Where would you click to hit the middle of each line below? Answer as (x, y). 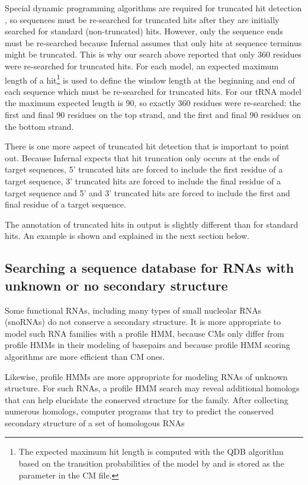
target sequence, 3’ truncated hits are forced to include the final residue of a (143, 181)
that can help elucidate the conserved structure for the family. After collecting (147, 399)
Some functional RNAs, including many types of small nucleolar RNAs (133, 310)
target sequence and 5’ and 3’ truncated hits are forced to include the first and (147, 192)
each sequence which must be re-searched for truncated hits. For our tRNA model (153, 91)
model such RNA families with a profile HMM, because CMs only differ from (145, 333)
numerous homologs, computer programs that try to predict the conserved (139, 411)
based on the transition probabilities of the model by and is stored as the (151, 463)
